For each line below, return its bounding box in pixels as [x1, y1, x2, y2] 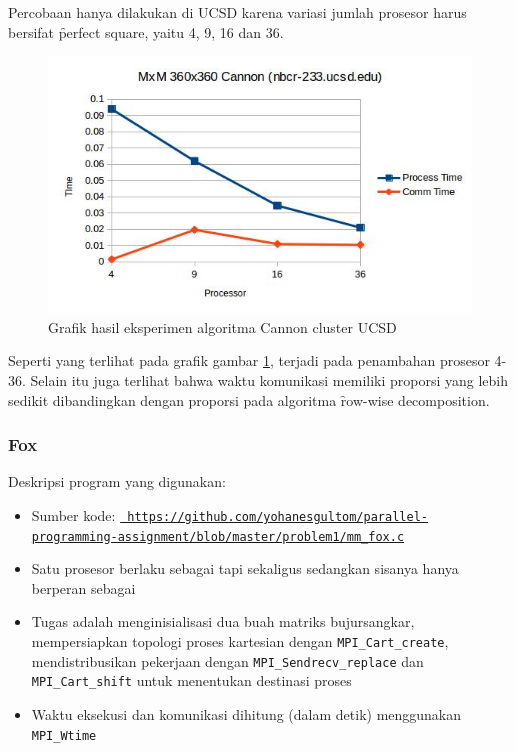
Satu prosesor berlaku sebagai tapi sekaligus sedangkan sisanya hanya [31, 558, 459, 579]
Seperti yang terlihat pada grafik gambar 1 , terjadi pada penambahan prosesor [8, 350, 490, 371]
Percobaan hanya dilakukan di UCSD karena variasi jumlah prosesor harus [8, 2, 467, 22]
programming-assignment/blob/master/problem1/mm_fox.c [31, 529, 405, 544]
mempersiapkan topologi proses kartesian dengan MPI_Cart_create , [31, 631, 449, 652]
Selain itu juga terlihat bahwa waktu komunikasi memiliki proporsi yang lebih [30, 369, 509, 390]
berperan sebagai [31, 577, 136, 598]
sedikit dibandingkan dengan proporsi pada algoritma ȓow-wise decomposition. [8, 389, 490, 410]
